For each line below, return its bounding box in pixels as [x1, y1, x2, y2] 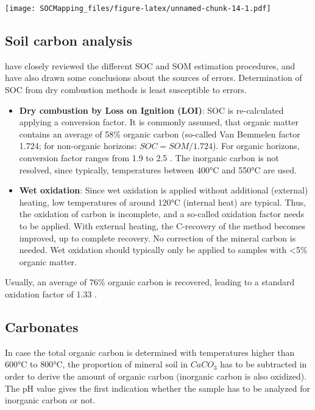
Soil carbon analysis [5, 31, 133, 50]
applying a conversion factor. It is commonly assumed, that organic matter [19, 116, 299, 128]
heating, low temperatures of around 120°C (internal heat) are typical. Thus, [19, 195, 306, 208]
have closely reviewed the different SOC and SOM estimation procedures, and [5, 59, 296, 72]
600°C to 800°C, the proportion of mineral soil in [5, 358, 188, 370]
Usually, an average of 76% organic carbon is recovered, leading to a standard [5, 276, 295, 288]
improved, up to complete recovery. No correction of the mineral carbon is [19, 231, 296, 244]
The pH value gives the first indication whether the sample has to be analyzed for [5, 381, 310, 394]
